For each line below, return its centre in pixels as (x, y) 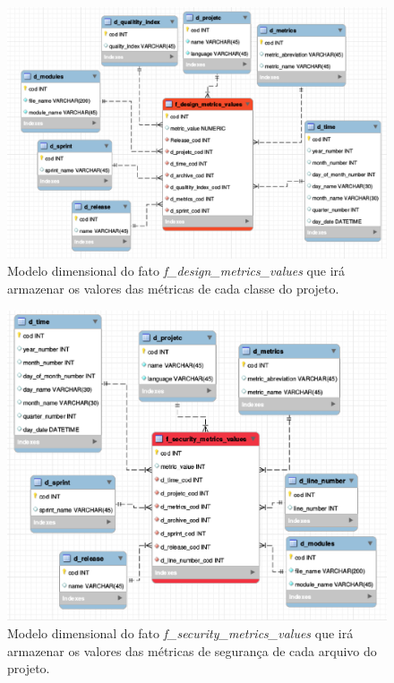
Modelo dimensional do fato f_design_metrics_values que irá (176, 271)
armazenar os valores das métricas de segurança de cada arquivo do (192, 650)
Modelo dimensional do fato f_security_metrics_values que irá (180, 633)
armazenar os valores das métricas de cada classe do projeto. (173, 288)
